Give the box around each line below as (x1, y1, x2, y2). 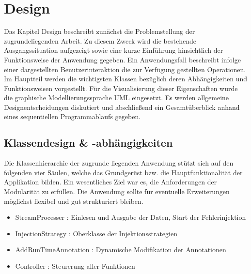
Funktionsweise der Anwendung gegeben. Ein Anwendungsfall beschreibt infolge (4, 54, 241, 64)
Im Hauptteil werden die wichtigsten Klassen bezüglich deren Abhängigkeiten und (4, 74, 247, 84)
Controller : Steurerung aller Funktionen (15, 261, 135, 271)
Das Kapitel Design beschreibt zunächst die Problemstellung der (4, 26, 195, 36)
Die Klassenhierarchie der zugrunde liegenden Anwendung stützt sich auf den (4, 158, 234, 168)
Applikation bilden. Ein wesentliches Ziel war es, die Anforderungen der (4, 177, 217, 187)
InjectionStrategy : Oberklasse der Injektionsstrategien (15, 228, 177, 238)
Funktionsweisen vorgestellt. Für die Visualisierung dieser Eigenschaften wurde (4, 83, 238, 93)
